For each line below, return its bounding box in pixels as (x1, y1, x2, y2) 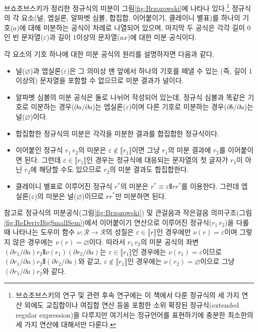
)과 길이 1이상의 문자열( (46, 32, 120, 42)
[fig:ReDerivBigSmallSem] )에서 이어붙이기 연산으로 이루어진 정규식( (4, 217, 212, 227)
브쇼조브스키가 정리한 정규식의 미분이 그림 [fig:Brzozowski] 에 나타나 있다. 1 (4, 1, 230, 13)
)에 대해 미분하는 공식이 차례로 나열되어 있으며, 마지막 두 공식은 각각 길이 (16, 22, 245, 32)
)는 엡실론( (92, 101, 126, 112)
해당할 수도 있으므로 (39, 164, 102, 174)
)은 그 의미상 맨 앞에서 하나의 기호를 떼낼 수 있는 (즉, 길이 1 (66, 65, 253, 76)
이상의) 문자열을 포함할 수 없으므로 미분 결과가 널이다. (15, 75, 184, 85)
